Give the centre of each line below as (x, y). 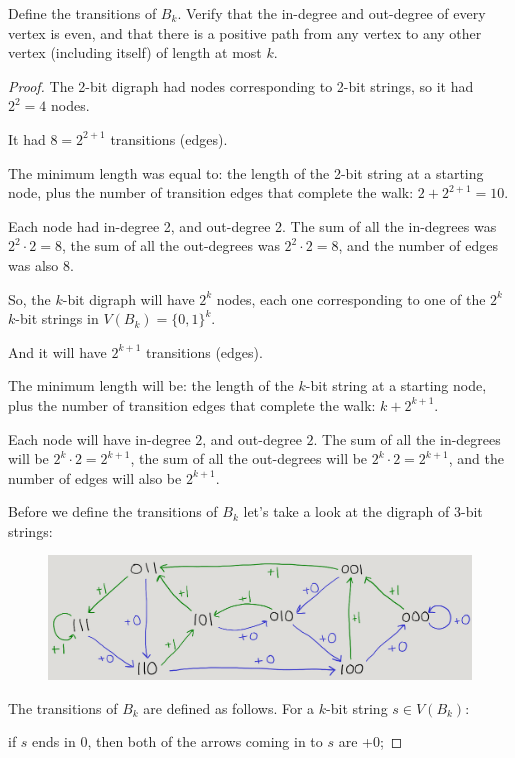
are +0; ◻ (370, 741)
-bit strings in (57, 318)
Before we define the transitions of (113, 511)
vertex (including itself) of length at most (135, 52)
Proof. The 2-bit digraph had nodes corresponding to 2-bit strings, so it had (241, 85)
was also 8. (41, 264)
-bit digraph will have (128, 298)
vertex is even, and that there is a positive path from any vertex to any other (245, 32)
